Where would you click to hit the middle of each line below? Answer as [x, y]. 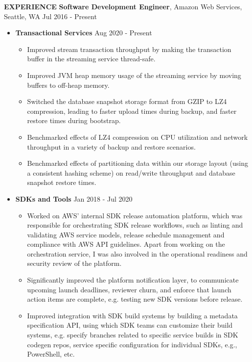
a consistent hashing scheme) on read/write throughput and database [131, 172]
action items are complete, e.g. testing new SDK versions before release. [135, 299]
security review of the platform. [74, 263]
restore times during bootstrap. [74, 120]
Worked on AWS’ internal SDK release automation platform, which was [135, 215]
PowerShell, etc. [51, 354]
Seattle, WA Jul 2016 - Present [50, 16]
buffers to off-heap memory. [68, 85]
